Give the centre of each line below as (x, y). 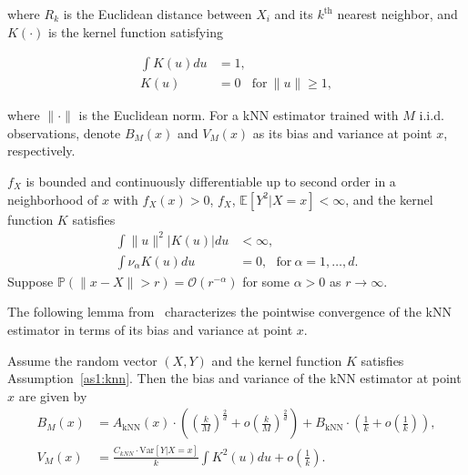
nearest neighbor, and (397, 14)
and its (294, 14)
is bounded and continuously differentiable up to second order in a (211, 182)
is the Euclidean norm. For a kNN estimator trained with (239, 115)
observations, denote (64, 132)
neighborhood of (53, 199)
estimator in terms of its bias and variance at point (150, 329)
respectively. (41, 151)
